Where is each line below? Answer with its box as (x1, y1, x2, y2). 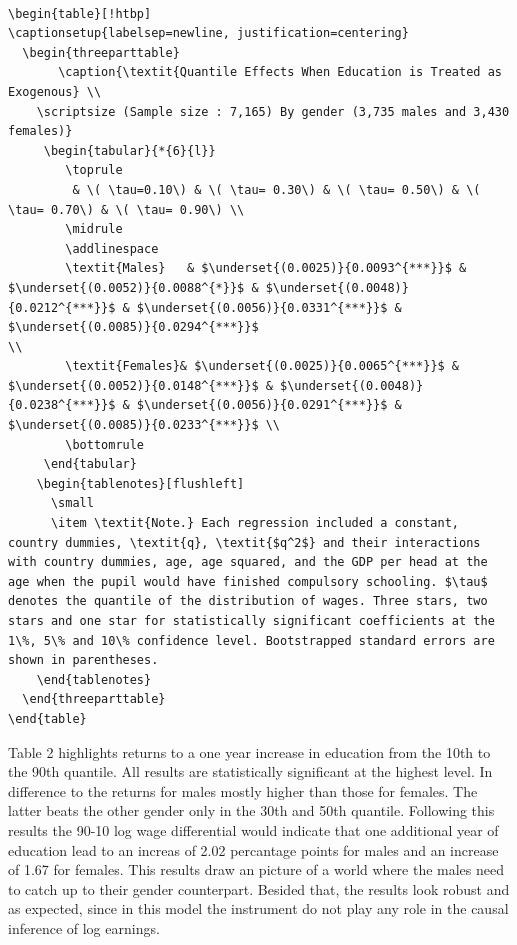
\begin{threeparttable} (22, 45, 180, 60)
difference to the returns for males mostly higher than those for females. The (8, 780, 478, 801)
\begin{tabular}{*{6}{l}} (43, 143, 216, 158)
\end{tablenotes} (36, 672, 152, 687)
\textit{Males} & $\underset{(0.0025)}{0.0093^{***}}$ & (65, 261, 467, 276)
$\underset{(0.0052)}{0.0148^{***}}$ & (8, 378, 273, 393)
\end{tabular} (43, 457, 137, 472)
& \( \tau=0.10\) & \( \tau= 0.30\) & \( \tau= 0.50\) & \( (72, 182, 481, 197)
